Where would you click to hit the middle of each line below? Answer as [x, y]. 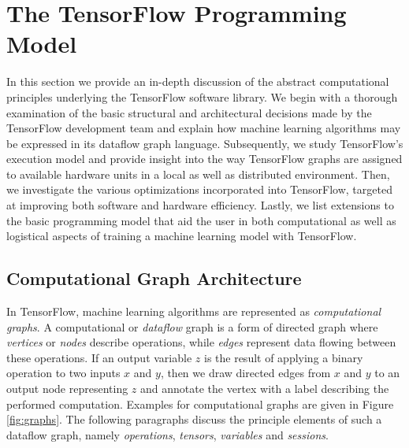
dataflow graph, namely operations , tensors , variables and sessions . [167, 434]
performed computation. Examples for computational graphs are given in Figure [200, 404]
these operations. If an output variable [99, 357]
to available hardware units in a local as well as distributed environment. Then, [198, 174]
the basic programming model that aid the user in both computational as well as [201, 220]
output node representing [67, 389]
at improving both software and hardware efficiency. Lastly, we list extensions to [200, 205]
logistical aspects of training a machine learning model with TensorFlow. [182, 236]
